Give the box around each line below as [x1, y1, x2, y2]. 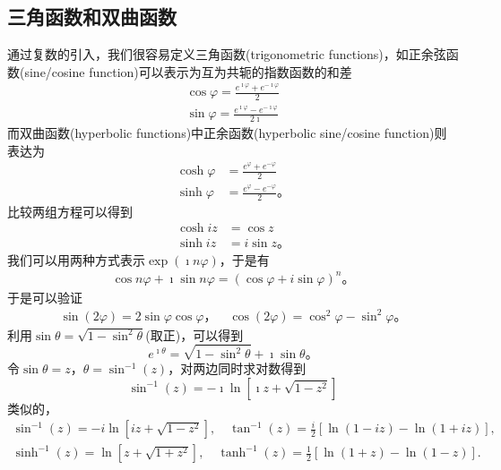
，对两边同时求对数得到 [168, 359, 307, 378]
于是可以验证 [7, 287, 82, 306]
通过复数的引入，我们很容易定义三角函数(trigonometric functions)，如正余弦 [7, 45, 446, 64]
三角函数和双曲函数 [7, 3, 177, 30]
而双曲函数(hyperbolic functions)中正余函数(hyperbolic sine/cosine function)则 [7, 124, 447, 142]
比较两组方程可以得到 [7, 201, 133, 220]
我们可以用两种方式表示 [7, 250, 145, 269]
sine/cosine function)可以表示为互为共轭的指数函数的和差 [24, 62, 352, 81]
